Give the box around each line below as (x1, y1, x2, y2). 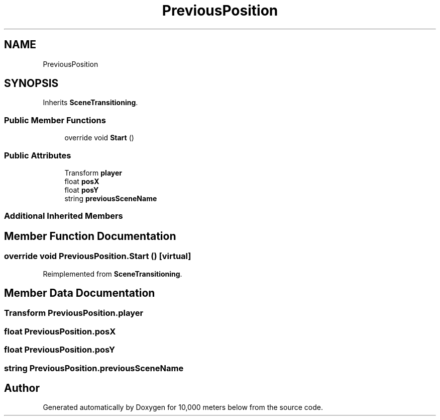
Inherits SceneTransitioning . (43, 98, 138, 107)
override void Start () (64, 133, 134, 142)
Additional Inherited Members (4, 211, 123, 221)
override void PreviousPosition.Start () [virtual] (4, 251, 191, 262)
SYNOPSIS (4, 77, 59, 90)
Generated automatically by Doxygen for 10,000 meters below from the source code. (43, 403, 323, 412)
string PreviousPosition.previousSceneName (4, 363, 184, 373)
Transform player (64, 168, 123, 177)
